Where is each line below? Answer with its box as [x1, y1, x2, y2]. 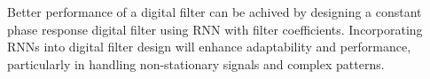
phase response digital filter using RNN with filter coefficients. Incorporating [7, 20, 423, 38]
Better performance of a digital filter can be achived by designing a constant [7, 3, 422, 20]
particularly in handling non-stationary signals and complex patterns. [7, 54, 385, 73]
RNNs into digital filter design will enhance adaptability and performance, [7, 37, 411, 56]
